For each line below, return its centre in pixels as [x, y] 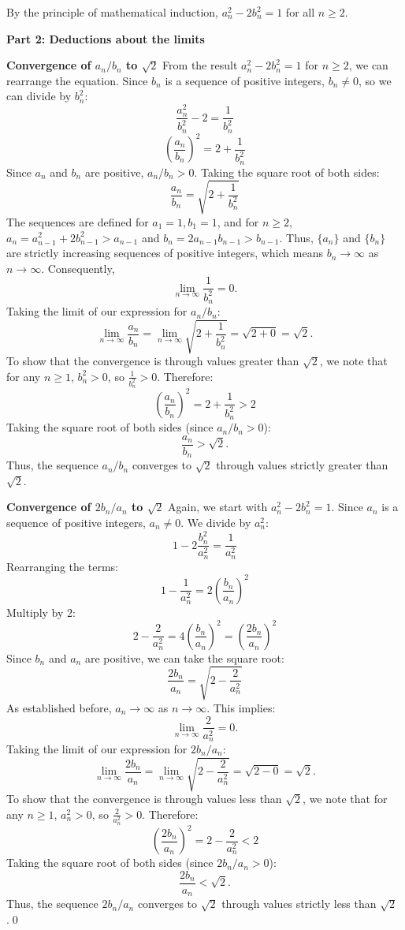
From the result [200, 65]
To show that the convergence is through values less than [144, 799]
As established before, [59, 707]
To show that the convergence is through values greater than [153, 361]
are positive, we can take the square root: [184, 657]
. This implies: [241, 707]
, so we [375, 80]
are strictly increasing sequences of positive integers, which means [165, 253]
